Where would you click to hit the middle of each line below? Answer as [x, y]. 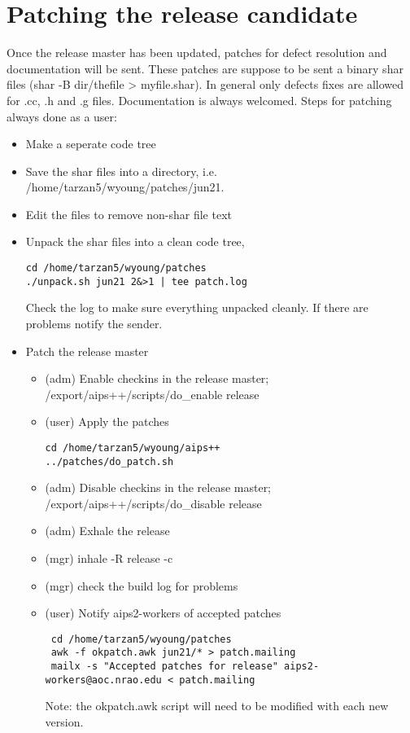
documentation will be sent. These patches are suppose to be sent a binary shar [205, 68]
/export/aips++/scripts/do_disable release [153, 503]
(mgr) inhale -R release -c [109, 558]
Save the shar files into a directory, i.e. [121, 171]
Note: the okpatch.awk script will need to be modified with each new [217, 706]
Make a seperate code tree [91, 144]
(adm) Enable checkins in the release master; [157, 378]
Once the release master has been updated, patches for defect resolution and [197, 53]
